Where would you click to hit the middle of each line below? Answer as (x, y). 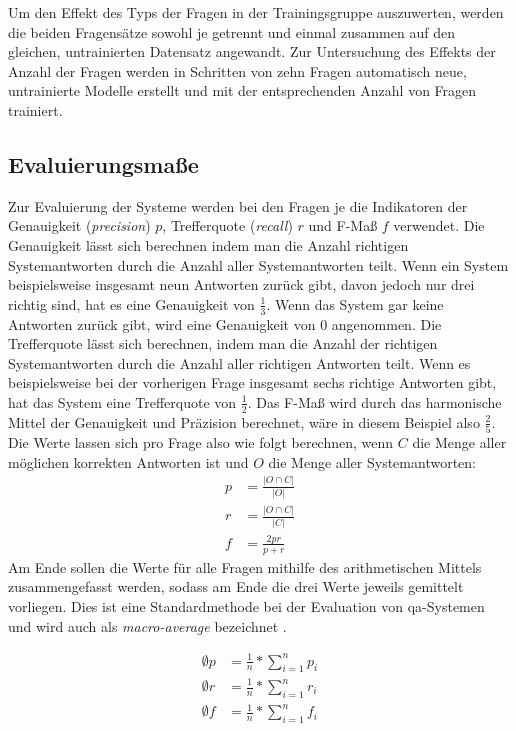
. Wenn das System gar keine (355, 303)
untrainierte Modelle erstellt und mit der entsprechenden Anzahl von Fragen (242, 90)
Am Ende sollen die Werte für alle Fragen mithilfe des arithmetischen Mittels (245, 566)
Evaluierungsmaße (103, 163)
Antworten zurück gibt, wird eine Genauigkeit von (162, 323)
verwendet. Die (439, 225)
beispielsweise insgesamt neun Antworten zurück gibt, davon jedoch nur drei (241, 284)
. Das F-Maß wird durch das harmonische (374, 401)
